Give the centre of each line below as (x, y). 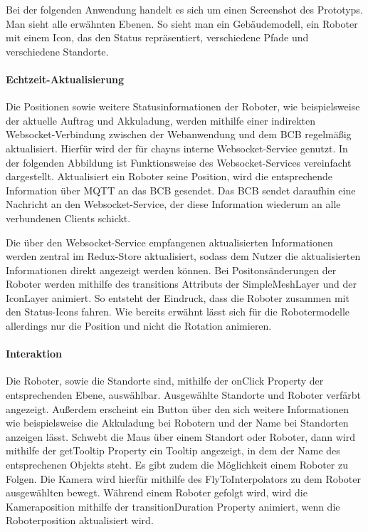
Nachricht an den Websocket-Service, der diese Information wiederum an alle (173, 204)
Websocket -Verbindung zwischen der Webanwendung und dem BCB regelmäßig (179, 134)
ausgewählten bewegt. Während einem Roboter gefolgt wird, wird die (157, 492)
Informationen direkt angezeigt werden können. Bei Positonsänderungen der (171, 270)
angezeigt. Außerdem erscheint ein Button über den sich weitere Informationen (177, 408)
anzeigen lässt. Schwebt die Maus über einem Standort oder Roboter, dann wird (181, 436)
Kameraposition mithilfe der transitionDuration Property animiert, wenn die (173, 506)
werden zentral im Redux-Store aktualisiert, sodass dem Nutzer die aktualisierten (183, 256)
